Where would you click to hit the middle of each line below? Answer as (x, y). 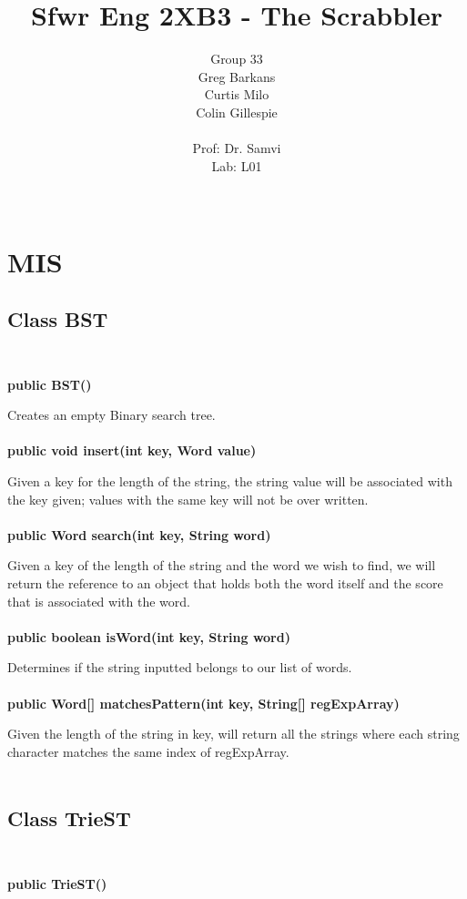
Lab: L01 (237, 165)
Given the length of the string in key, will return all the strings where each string (233, 734)
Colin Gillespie (237, 112)
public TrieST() (57, 883)
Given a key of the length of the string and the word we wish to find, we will (222, 565)
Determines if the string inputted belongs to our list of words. (180, 667)
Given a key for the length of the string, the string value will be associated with (230, 481)
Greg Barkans (237, 76)
